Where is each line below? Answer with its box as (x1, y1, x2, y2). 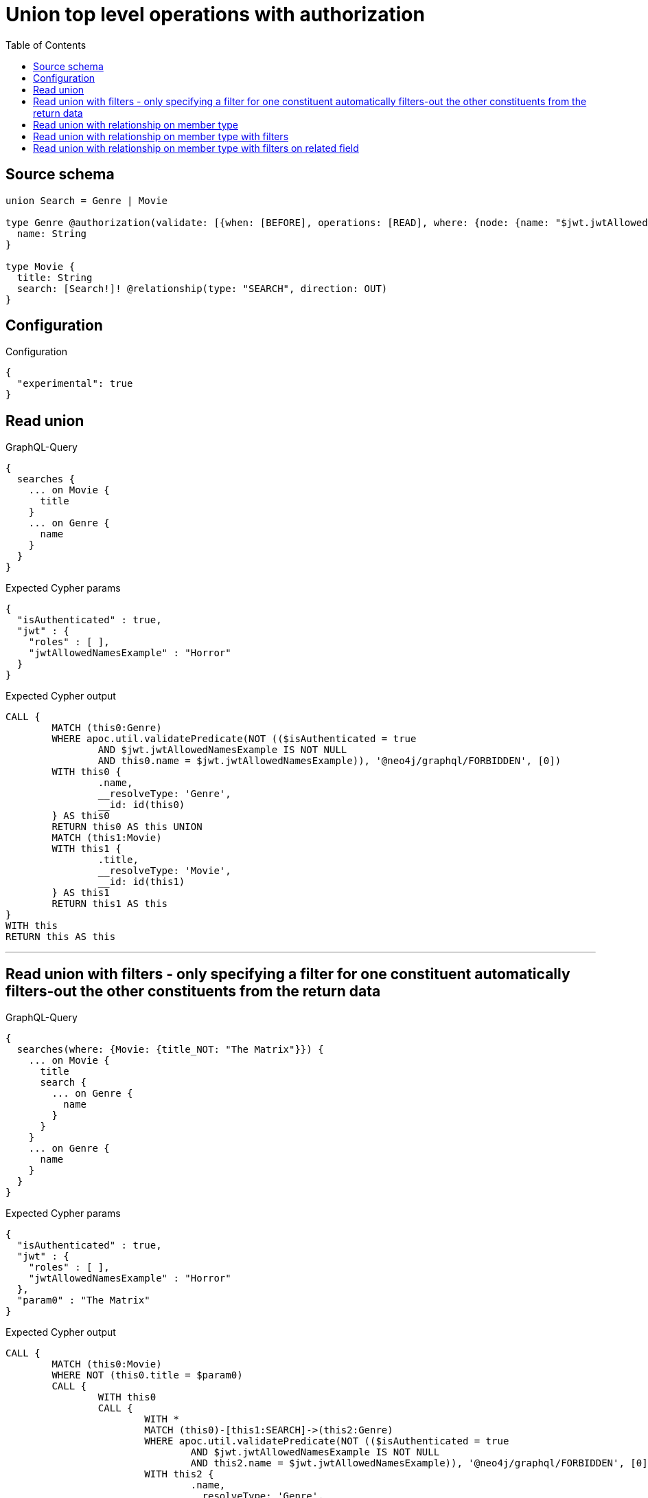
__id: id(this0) (97, 799, 185, 811)
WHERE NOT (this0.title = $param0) (51, 1370, 243, 1381)
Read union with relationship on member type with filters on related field (33, 142, 359, 154)
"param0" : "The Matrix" (16, 1295, 150, 1306)
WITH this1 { (51, 843, 121, 855)
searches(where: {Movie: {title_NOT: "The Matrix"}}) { (16, 1044, 324, 1055)
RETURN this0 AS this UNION (51, 821, 202, 833)
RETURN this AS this (5, 931, 116, 943)
